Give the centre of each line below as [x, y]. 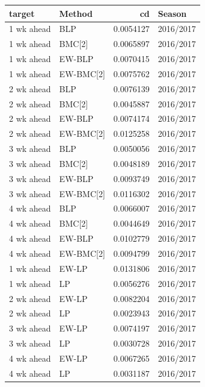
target [22, 13]
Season [172, 13]
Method [76, 13]
